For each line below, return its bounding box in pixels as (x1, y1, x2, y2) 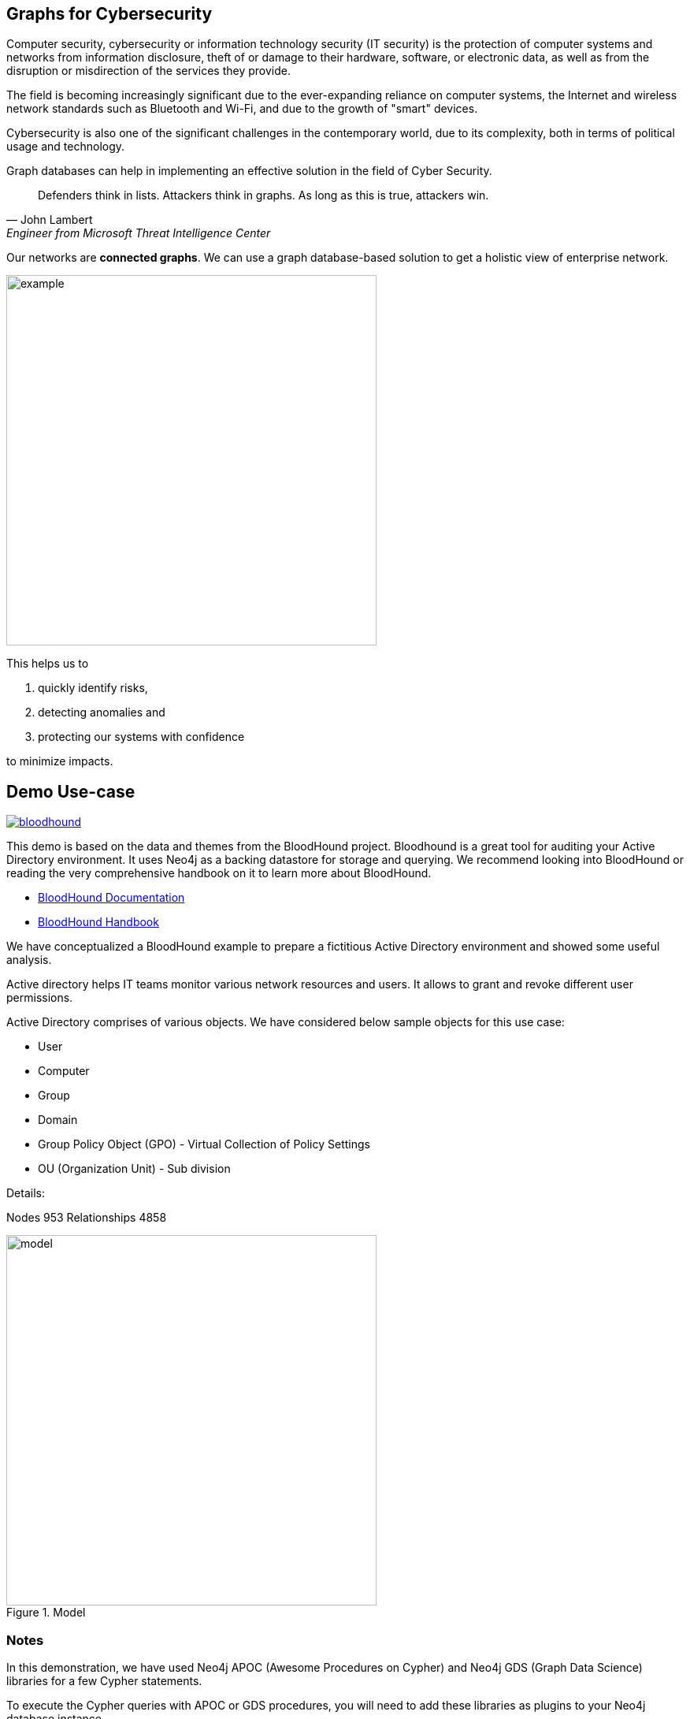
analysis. (6, 953, 52, 967)
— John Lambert (6, 213, 93, 227)
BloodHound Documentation (38, 891, 185, 905)
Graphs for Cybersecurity (6, 4, 213, 24)
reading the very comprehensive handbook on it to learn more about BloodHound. (6, 866, 432, 880)
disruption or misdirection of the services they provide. (6, 64, 291, 78)
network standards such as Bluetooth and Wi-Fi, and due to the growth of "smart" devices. (6, 102, 478, 116)
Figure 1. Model (6, 1606, 86, 1620)
